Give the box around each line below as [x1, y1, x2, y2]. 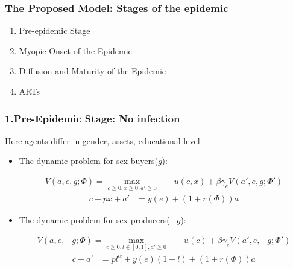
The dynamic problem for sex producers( [19, 214, 170, 226]
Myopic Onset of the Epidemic [19, 44, 132, 57]
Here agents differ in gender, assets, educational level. [5, 134, 203, 147]
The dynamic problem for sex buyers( [19, 154, 158, 167]
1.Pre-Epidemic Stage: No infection [5, 110, 180, 125]
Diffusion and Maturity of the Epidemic [19, 65, 166, 77]
